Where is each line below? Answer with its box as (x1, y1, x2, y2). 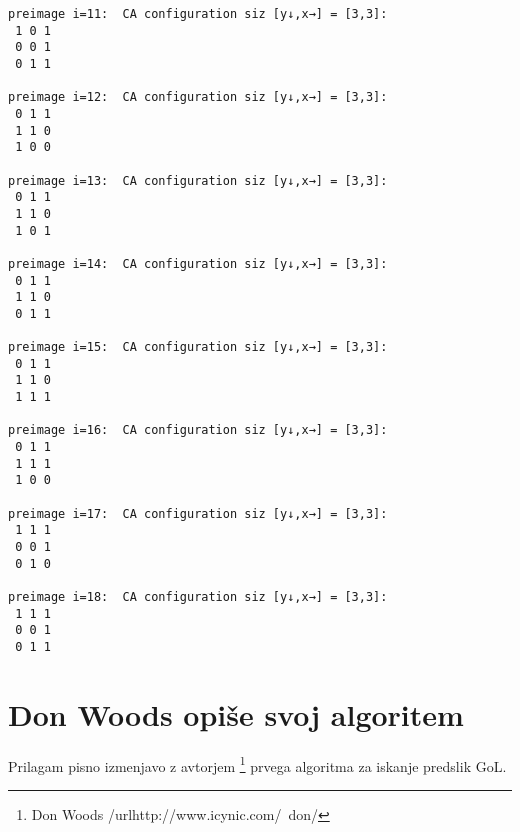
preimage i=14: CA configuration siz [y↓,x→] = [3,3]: (8, 256, 388, 271)
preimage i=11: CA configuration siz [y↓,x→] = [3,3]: (8, 7, 388, 21)
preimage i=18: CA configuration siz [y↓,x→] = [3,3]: (8, 589, 388, 604)
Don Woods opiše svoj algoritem (8, 693, 464, 734)
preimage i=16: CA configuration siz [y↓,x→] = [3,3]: (8, 423, 388, 438)
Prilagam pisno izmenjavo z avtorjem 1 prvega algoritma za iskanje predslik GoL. (8, 752, 507, 776)
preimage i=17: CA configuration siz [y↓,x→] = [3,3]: (8, 506, 388, 521)
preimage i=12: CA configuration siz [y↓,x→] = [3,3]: (8, 90, 388, 105)
